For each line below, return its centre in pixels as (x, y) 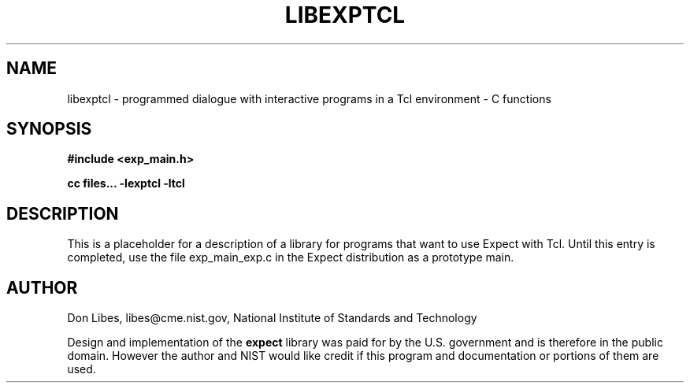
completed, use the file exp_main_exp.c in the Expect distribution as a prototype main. (291, 257)
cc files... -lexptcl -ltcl (126, 183)
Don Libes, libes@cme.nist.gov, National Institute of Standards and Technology (272, 318)
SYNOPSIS (49, 129)
